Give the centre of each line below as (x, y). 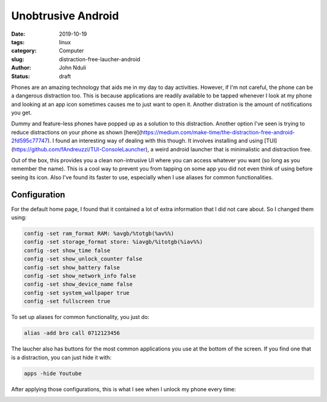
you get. (21, 113)
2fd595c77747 (29, 141)
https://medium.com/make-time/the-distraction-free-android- (218, 132)
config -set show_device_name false (78, 284)
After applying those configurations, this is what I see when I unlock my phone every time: (124, 389)
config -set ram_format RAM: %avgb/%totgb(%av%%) (99, 234)
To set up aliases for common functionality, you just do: (80, 317)
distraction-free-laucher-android (100, 59)
